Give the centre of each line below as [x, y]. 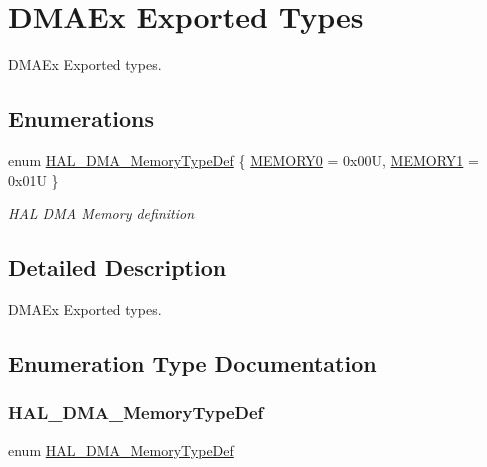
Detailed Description [117, 267]
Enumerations [81, 118]
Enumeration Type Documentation [192, 362]
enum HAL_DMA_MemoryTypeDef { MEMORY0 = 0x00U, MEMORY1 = [243, 159]
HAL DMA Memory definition [101, 213]
